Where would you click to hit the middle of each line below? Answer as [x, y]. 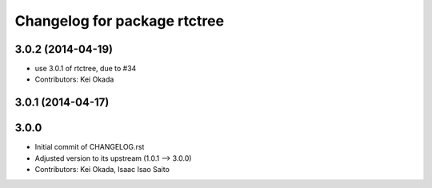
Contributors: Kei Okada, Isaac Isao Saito [102, 170]
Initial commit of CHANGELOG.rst [90, 147]
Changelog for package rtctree [119, 21]
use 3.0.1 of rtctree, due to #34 [86, 69]
